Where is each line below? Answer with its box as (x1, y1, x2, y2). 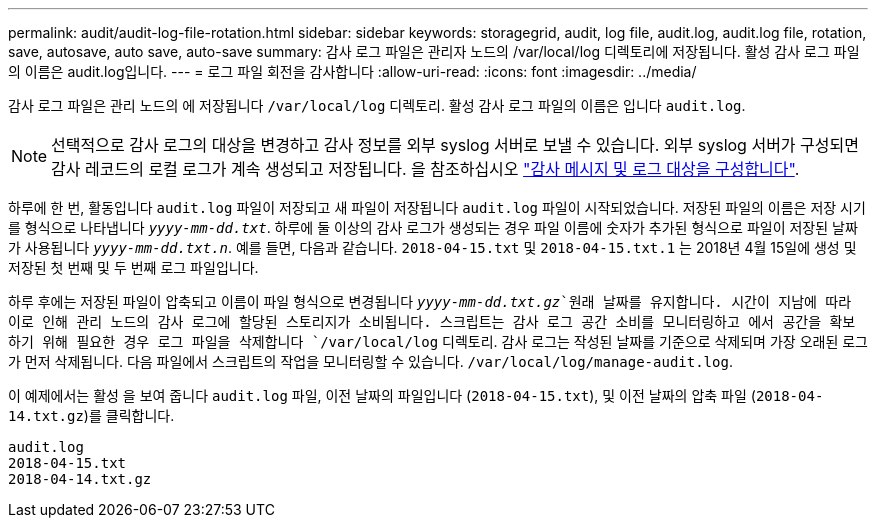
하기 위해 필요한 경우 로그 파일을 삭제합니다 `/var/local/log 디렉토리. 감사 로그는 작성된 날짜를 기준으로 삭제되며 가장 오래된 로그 (8, 333, 868, 350)
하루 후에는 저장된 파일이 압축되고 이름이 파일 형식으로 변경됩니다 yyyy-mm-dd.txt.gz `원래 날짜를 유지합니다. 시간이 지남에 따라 (8, 293, 852, 310)
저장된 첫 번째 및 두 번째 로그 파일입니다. (8, 259, 259, 276)
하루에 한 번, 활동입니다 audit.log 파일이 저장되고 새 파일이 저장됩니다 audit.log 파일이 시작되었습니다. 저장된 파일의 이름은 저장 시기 (8, 199, 866, 216)
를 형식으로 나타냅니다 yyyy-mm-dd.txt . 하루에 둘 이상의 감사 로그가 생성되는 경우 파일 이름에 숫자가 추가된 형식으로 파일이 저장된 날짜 (8, 219, 858, 236)
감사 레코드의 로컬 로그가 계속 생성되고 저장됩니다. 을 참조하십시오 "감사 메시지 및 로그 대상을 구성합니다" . (51, 159, 800, 179)
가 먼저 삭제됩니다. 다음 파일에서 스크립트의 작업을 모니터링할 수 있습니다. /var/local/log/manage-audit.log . (8, 353, 733, 370)
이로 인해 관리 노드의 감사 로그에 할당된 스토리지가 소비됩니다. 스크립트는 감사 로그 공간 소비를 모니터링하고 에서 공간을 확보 (8, 314, 856, 330)
